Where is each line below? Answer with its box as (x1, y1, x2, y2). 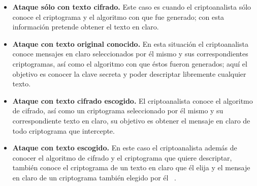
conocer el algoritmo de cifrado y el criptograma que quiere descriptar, (12, 152, 232, 163)
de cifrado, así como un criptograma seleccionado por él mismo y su (12, 105, 223, 116)
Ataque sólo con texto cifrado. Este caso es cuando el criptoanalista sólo (12, 2, 251, 12)
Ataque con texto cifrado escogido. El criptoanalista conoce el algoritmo (12, 95, 253, 106)
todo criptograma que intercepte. (12, 125, 115, 136)
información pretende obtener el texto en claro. (12, 21, 159, 32)
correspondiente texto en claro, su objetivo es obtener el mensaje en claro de (12, 115, 250, 126)
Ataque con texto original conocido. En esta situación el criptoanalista (12, 38, 248, 49)
